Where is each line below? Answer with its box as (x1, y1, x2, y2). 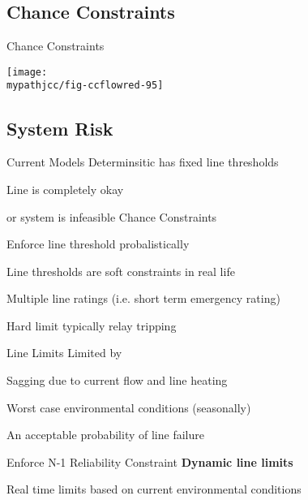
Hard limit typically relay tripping (6, 317, 177, 334)
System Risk (6, 115, 113, 140)
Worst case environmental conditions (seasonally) (6, 399, 251, 416)
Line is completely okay (6, 180, 124, 197)
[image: (6, 66, 48, 78)
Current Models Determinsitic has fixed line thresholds (6, 153, 279, 170)
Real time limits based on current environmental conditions (6, 481, 302, 498)
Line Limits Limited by (6, 344, 122, 361)
